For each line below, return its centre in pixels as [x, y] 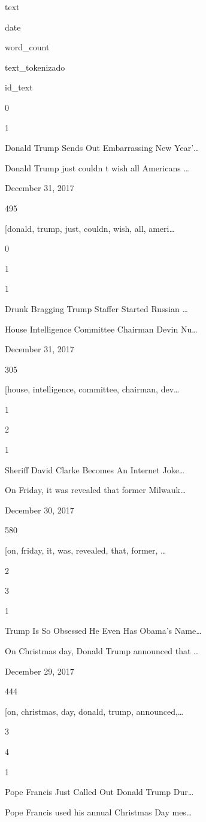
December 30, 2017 [40, 510]
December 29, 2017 [40, 671]
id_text [19, 87]
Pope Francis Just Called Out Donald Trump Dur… [99, 792]
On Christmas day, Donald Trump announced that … [102, 651]
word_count [27, 47]
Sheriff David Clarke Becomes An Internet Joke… [95, 469]
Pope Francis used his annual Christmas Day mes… [99, 812]
